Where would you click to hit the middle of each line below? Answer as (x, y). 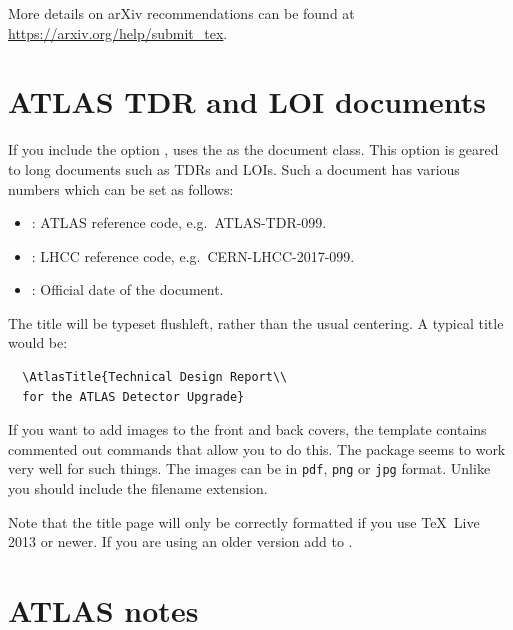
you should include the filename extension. (138, 488)
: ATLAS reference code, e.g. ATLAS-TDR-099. (179, 222)
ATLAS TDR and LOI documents (247, 101)
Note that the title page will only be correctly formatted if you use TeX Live (244, 521)
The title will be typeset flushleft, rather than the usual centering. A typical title (256, 322)
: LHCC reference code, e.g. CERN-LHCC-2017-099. (193, 255)
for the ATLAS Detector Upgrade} (133, 396)
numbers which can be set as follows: (121, 188)
